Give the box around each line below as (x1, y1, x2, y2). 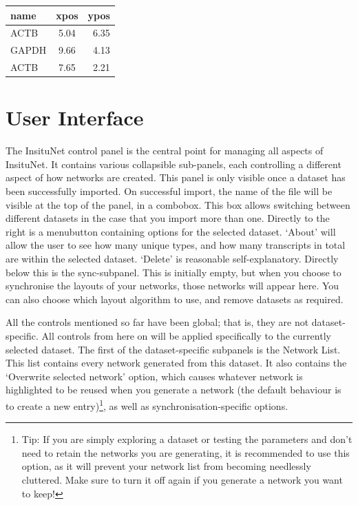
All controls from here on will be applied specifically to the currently (41, 328, 331, 342)
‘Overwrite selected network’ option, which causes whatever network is (6, 369, 303, 383)
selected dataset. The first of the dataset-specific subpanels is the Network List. (6, 342, 341, 356)
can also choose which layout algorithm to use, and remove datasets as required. (6, 291, 344, 306)
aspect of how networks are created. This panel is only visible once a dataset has (6, 170, 346, 185)
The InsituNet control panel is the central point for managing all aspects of (6, 143, 324, 158)
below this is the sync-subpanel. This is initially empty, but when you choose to (6, 265, 341, 279)
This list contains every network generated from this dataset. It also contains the (6, 355, 347, 370)
